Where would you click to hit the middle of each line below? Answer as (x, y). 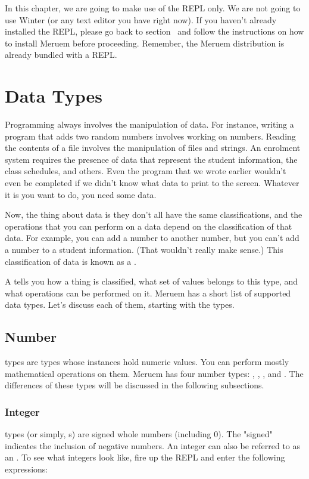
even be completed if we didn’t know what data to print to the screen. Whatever (152, 183)
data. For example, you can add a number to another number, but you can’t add (152, 238)
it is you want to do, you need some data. (81, 194)
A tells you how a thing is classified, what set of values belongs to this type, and (152, 281)
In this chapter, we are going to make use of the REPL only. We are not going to (153, 8)
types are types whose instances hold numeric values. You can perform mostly (147, 362)
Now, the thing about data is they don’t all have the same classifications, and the (154, 214)
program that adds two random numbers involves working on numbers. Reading (150, 136)
